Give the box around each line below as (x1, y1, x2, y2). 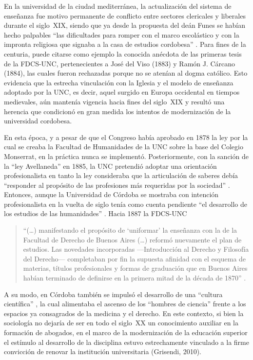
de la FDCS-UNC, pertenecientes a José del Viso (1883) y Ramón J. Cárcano (4, 58, 235, 68)
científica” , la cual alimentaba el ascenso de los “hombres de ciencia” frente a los (4, 299, 246, 309)
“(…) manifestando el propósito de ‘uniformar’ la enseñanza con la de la (23, 225, 237, 235)
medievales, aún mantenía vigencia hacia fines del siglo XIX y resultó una (4, 96, 225, 106)
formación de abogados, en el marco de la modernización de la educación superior (4, 327, 248, 337)
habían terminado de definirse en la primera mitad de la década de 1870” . (23, 273, 246, 283)
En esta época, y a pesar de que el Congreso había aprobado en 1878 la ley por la (4, 132, 248, 142)
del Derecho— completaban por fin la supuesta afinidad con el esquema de (23, 253, 246, 263)
